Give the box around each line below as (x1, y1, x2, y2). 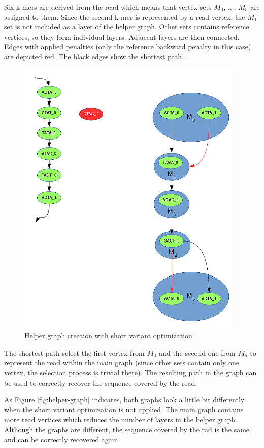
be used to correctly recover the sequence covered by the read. (4, 377, 197, 388)
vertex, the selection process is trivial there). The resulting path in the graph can (4, 367, 257, 377)
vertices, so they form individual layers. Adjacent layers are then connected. (4, 31, 240, 42)
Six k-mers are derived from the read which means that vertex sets (4, 2, 212, 12)
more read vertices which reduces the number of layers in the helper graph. (4, 414, 238, 425)
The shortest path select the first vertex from (4, 347, 145, 358)
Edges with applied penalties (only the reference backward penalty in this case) (4, 41, 251, 52)
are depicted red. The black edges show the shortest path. (4, 51, 184, 61)
